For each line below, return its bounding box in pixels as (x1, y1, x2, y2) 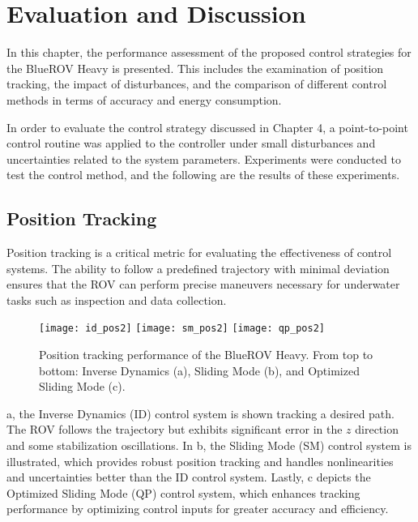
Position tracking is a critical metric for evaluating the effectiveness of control (6, 244, 392, 261)
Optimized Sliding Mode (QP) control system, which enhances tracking (6, 484, 360, 501)
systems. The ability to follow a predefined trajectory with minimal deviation (6, 259, 390, 276)
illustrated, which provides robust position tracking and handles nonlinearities (6, 452, 394, 469)
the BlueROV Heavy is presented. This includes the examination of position (6, 59, 384, 76)
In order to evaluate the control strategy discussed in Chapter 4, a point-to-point (6, 118, 408, 135)
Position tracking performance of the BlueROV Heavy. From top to (39, 346, 373, 363)
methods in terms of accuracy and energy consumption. (6, 91, 282, 108)
